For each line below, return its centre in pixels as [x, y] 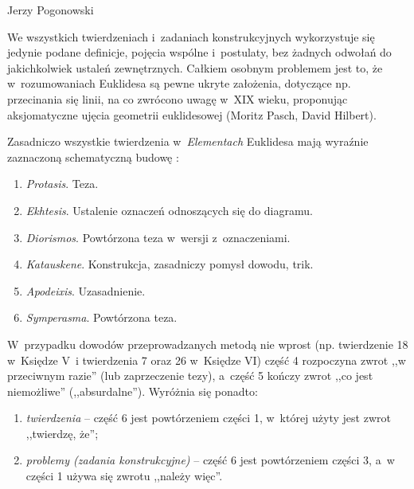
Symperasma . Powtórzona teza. [102, 317]
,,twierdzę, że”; [62, 433]
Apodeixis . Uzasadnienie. [86, 290]
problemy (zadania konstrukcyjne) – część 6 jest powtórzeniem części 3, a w [210, 460]
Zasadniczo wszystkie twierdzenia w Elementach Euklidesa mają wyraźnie [188, 141]
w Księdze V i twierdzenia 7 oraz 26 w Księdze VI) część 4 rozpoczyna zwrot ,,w [207, 360]
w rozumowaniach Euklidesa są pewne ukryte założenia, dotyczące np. [179, 83]
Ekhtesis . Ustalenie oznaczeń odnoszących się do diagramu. [169, 210]
